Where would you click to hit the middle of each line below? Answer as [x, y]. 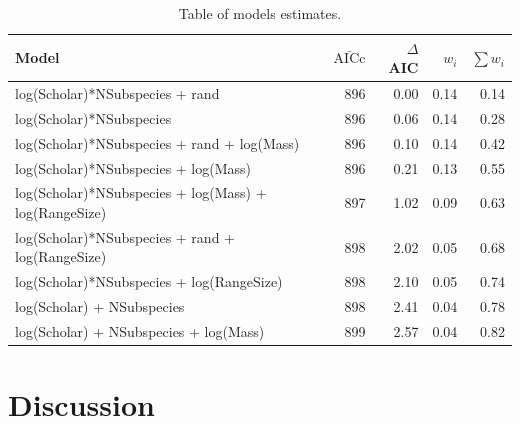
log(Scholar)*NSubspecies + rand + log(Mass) [157, 142]
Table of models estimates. [260, 13]
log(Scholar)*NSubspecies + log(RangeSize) [149, 281]
